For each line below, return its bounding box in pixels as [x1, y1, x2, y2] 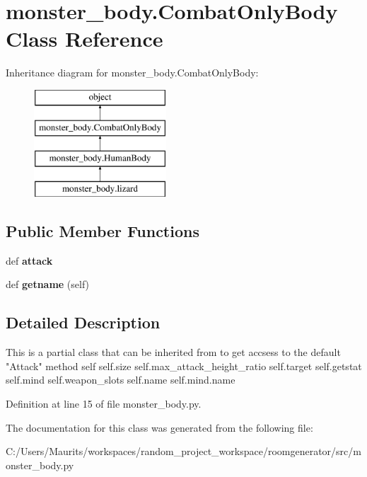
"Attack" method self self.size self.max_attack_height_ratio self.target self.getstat [6, 358, 362, 373]
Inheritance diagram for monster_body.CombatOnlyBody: [6, 65, 259, 80]
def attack [6, 253, 53, 268]
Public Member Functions [6, 220, 199, 242]
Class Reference [6, 24, 163, 53]
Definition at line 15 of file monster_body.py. [6, 396, 202, 411]
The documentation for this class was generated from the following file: [6, 420, 313, 435]
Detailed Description [6, 311, 161, 333]
